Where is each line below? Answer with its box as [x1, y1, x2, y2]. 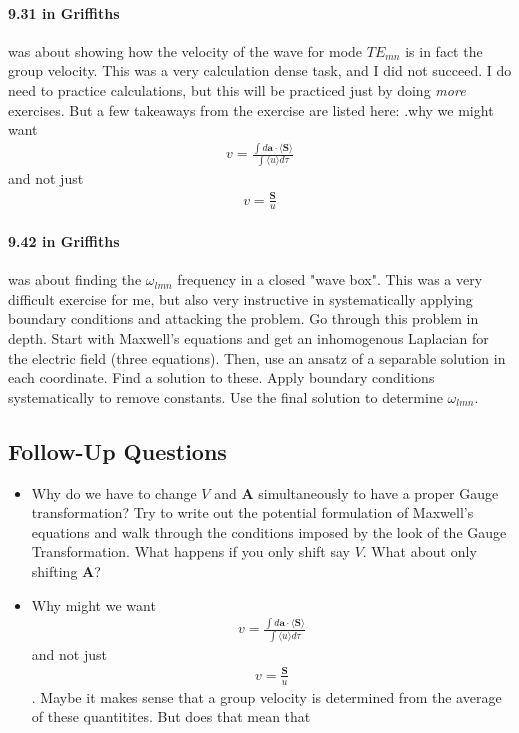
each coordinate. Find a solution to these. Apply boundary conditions [8, 367, 435, 388]
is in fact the [405, 40, 483, 61]
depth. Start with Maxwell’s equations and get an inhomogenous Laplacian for [8, 327, 489, 348]
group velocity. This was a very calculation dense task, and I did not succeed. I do [8, 60, 512, 81]
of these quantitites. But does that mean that [31, 706, 311, 727]
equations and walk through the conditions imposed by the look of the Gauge [31, 521, 507, 542]
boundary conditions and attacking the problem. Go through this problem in [8, 308, 479, 329]
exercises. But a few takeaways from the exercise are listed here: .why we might [8, 99, 494, 120]
